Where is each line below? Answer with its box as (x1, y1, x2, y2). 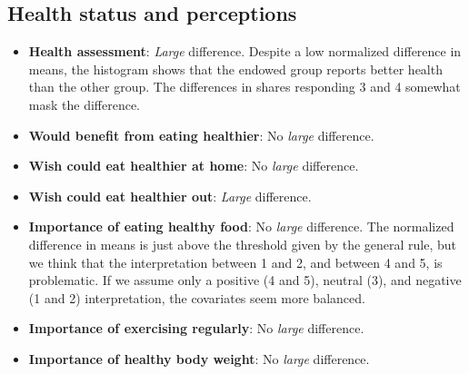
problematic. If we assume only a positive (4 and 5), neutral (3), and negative (28, 271, 462, 290)
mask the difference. (28, 94, 141, 113)
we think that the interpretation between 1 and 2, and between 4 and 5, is (28, 252, 443, 271)
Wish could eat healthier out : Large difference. (28, 186, 312, 205)
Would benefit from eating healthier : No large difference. (28, 125, 374, 144)
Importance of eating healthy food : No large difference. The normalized (28, 217, 454, 236)
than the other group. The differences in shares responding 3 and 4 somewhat (28, 77, 461, 96)
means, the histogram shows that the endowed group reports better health (28, 59, 443, 78)
